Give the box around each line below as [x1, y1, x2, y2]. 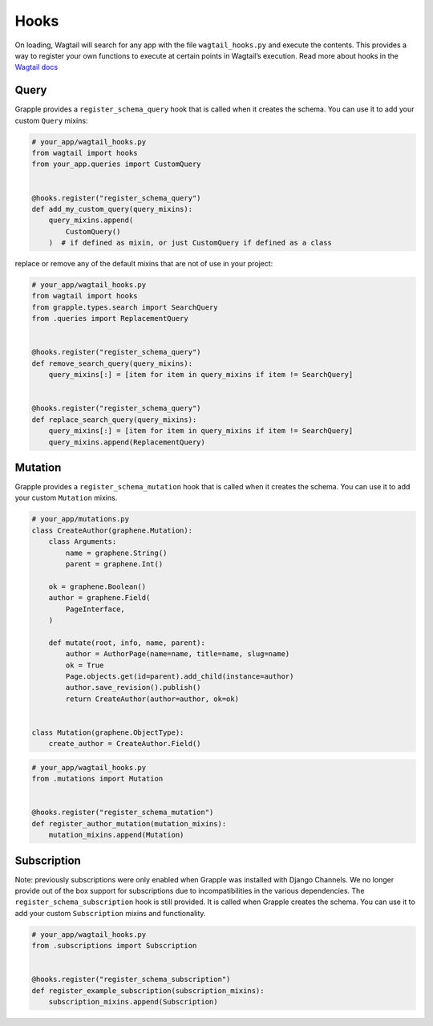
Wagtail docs [14, 63, 59, 72]
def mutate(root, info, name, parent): [48, 638, 206, 647]
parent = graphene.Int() [65, 560, 164, 569]
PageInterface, [65, 604, 126, 614]
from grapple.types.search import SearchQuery [31, 302, 218, 312]
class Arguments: [48, 537, 117, 546]
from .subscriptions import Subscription [31, 941, 197, 951]
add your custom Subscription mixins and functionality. [14, 908, 206, 918]
